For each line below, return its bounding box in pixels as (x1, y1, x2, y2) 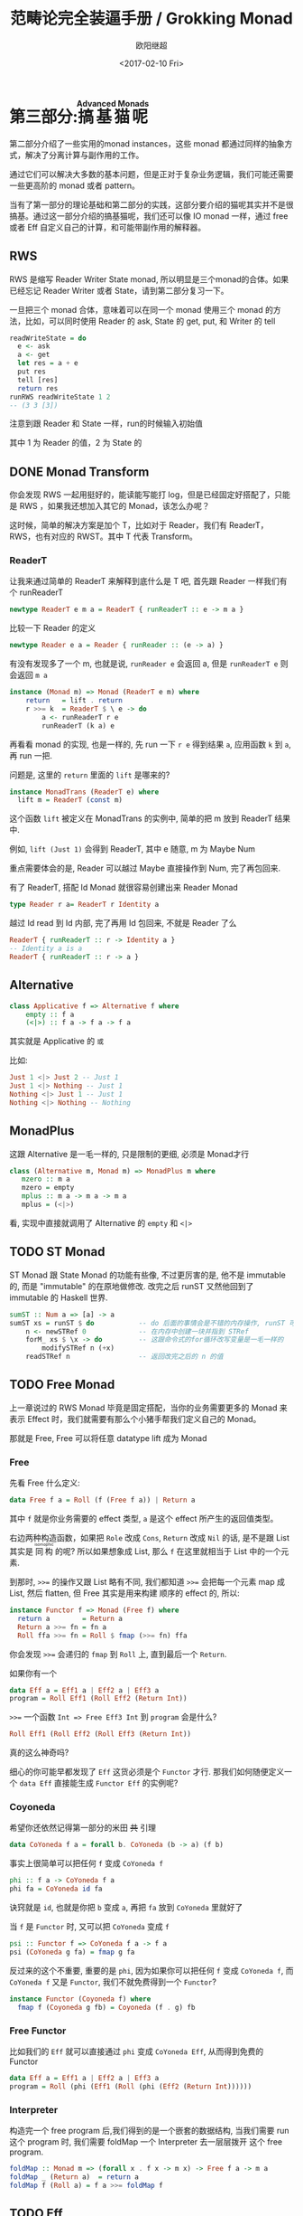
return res (17, 383, 59, 393)
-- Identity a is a (9, 944, 83, 954)
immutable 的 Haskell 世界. (9, 1292, 108, 1303)
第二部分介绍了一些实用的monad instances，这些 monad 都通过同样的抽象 (9, 137, 285, 149)
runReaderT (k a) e (41, 721, 115, 731)
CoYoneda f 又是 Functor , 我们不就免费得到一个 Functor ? (9, 1976, 216, 1987)
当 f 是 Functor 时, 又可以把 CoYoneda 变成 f (9, 1921, 170, 1932)
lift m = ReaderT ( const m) (17, 796, 124, 805)
